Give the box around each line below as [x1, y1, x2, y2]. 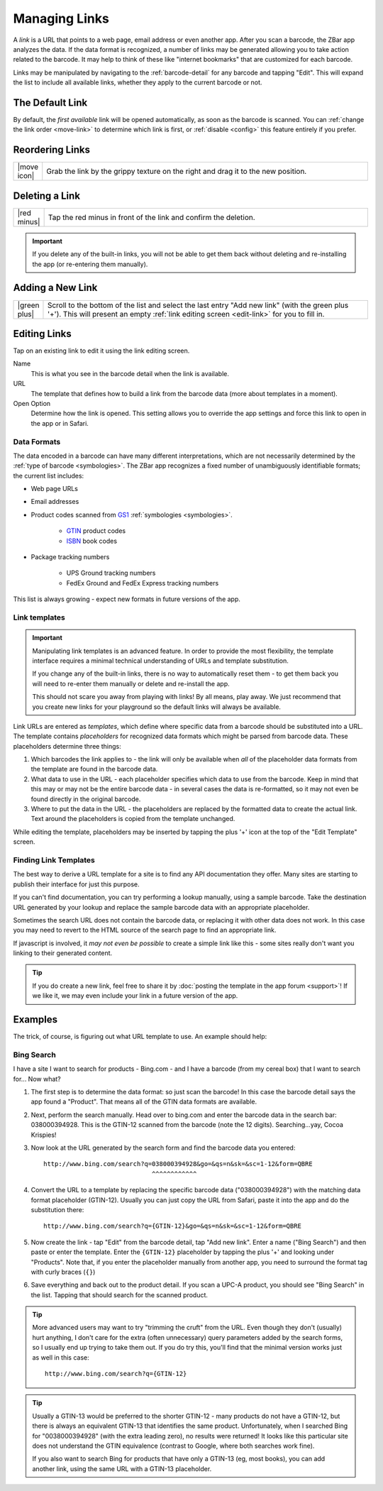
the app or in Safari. [30, 419, 89, 427]
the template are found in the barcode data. [30, 765, 158, 774]
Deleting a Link [13, 189, 81, 202]
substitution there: [30, 1205, 84, 1214]
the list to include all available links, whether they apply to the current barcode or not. [13, 78, 262, 87]
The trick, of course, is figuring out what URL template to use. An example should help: [13, 1033, 267, 1041]
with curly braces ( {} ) [30, 1267, 96, 1276]
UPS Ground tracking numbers [66, 568, 156, 578]
